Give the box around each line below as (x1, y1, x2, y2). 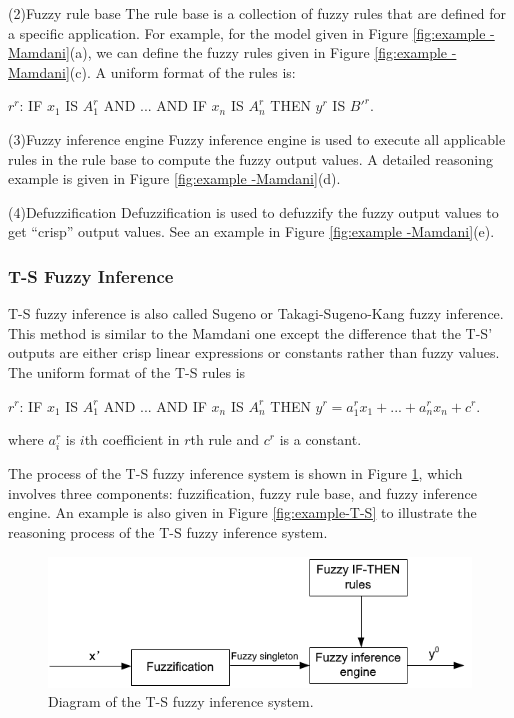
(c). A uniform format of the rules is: (69, 61, 296, 82)
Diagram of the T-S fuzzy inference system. (48, 691, 314, 712)
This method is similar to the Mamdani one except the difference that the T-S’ (8, 322, 493, 343)
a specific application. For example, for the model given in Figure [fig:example (8, 22, 486, 43)
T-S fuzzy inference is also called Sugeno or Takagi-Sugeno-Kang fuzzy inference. (8, 303, 504, 324)
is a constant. (279, 429, 362, 450)
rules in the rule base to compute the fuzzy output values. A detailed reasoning (8, 148, 493, 169)
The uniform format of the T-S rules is (8, 361, 246, 382)
